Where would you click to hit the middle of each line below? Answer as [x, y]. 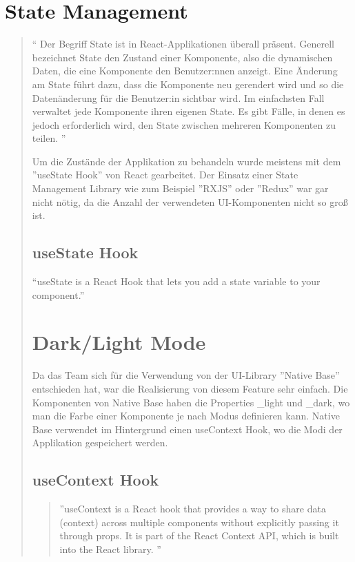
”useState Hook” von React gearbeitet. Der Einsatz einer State [165, 175]
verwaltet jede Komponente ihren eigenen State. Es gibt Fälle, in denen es [189, 111]
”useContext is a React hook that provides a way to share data [193, 509]
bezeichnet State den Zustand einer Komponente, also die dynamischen [182, 57]
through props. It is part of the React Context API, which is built [199, 535]
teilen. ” [49, 138]
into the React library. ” [110, 549]
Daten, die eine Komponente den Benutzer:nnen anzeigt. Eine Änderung [185, 71]
